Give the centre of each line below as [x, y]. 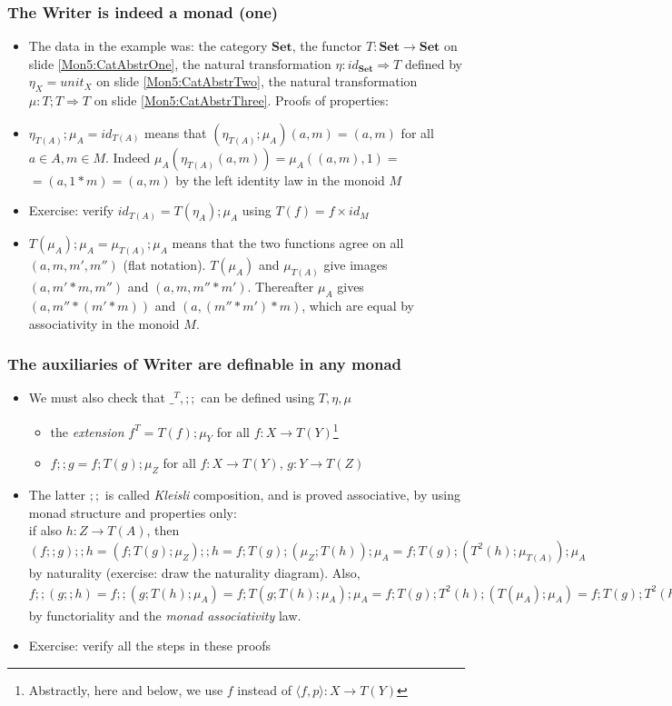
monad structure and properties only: [133, 512]
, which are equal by [358, 305]
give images [356, 265]
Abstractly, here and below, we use [126, 689]
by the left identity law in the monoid [280, 179]
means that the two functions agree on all [288, 243]
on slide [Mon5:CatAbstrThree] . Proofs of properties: [241, 100]
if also [45, 530]
